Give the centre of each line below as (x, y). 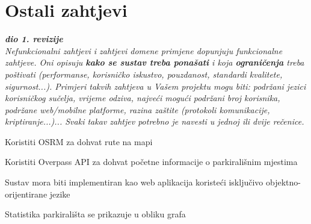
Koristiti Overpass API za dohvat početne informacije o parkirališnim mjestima (151, 162)
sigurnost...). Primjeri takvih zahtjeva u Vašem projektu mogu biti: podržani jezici (155, 86)
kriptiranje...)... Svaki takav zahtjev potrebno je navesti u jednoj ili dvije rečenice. (155, 121)
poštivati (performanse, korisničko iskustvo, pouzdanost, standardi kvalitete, (144, 74)
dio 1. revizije (34, 39)
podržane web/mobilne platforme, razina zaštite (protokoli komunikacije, (137, 109)
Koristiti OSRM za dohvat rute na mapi (79, 141)
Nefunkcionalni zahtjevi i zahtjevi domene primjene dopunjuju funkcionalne (144, 50)
